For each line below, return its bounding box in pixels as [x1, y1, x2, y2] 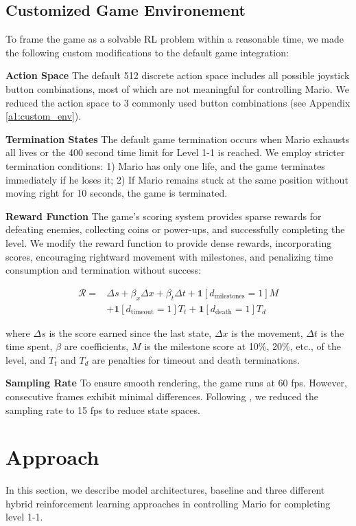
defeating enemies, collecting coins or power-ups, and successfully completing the [5, 222, 345, 237]
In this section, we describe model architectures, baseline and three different [5, 483, 325, 497]
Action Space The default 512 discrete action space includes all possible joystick [5, 68, 350, 83]
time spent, [5, 339, 53, 353]
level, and [5, 352, 46, 366]
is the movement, [231, 325, 303, 340]
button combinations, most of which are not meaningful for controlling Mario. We [5, 81, 349, 96]
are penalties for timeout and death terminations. [92, 352, 300, 366]
